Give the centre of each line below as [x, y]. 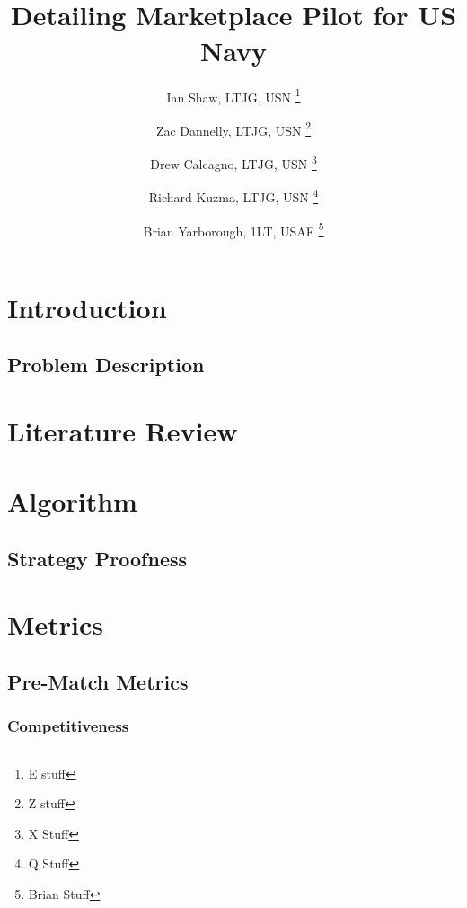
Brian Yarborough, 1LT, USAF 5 [233, 229]
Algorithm [72, 501]
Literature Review [123, 430]
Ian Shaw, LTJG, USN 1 [233, 95]
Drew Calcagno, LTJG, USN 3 [233, 162]
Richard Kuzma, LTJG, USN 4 [233, 196]
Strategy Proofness [97, 558]
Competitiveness [68, 726]
